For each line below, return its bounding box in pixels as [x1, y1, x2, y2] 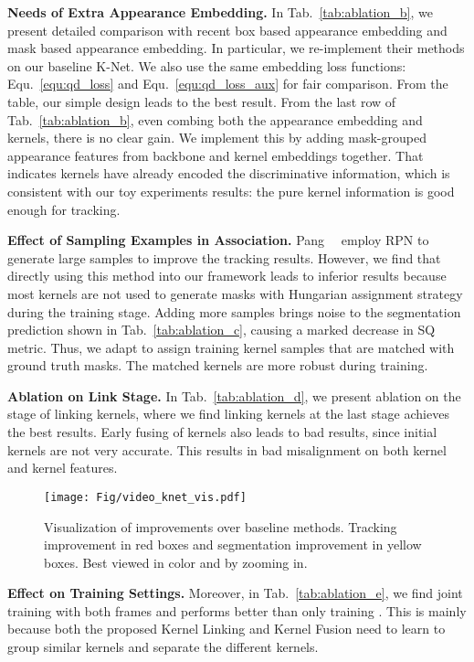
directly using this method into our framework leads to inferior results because [7, 266, 447, 285]
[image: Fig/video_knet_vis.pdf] [44, 490, 247, 504]
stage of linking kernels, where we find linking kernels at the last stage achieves [7, 404, 449, 423]
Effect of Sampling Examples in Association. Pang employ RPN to [7, 230, 429, 250]
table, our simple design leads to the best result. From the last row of [7, 91, 396, 111]
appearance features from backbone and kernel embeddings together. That [7, 145, 424, 165]
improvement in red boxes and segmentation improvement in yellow [44, 535, 422, 554]
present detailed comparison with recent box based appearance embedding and [7, 20, 448, 39]
